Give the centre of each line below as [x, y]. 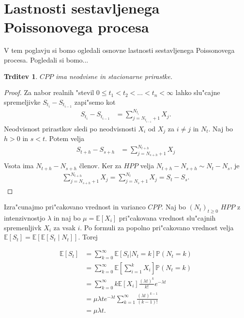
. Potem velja [65, 138]
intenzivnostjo [25, 217]
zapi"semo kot [95, 102]
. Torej [88, 237]
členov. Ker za [100, 166]
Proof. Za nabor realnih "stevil [49, 92]
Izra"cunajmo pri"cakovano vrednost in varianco [75, 207]
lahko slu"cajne [198, 92]
